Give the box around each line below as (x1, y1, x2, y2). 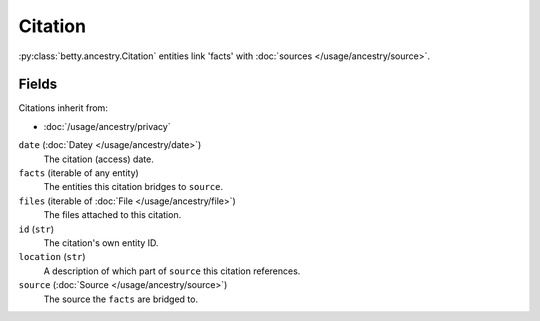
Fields (18, 76, 58, 93)
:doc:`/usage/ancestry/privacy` (43, 120, 171, 132)
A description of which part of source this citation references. (43, 265, 301, 277)
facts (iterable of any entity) (18, 167, 139, 179)
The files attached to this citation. (43, 209, 182, 221)
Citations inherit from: (18, 102, 109, 114)
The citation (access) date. (43, 153, 154, 165)
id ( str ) (18, 223, 55, 235)
